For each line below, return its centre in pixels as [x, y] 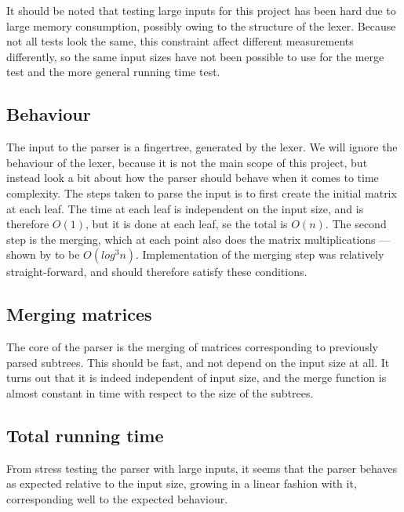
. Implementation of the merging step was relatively [260, 254]
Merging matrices [79, 314]
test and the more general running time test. [113, 72]
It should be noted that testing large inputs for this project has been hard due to [201, 10]
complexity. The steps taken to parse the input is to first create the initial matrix [202, 192]
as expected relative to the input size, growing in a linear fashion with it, [182, 483]
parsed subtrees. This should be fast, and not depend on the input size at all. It [198, 362]
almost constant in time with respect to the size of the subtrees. [160, 392]
